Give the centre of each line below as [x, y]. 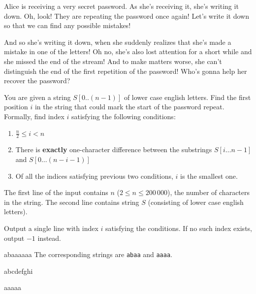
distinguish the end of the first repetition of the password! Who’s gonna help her [126, 71]
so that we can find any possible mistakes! [67, 25]
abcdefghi [18, 271]
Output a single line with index [51, 228]
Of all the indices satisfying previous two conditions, [94, 176]
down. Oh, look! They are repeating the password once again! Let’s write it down [127, 16]
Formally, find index [34, 116]
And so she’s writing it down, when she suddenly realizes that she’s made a [118, 42]
